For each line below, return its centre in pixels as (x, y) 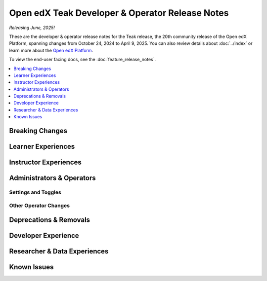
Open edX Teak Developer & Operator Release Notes (119, 13)
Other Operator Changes (40, 206)
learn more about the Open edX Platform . (51, 50)
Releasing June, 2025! (32, 28)
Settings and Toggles (35, 192)
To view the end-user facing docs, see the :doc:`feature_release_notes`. (82, 60)
